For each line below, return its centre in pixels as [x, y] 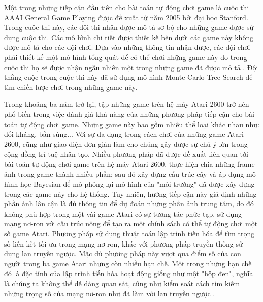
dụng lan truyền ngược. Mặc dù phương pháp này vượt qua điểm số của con [123, 253]
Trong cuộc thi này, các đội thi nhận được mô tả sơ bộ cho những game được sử [129, 27]
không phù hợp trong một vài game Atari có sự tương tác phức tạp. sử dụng [123, 213]
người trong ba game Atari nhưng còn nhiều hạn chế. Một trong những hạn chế [128, 263]
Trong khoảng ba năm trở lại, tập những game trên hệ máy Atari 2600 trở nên [127, 104]
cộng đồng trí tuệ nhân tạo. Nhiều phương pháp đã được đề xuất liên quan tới [126, 154]
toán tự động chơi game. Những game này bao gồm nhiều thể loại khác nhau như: [132, 124]
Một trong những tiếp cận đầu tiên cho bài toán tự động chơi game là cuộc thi [127, 7]
